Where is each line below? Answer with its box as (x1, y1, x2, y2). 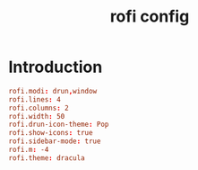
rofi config (109, 6, 190, 27)
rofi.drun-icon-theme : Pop (8, 120, 109, 130)
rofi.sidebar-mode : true (8, 137, 101, 146)
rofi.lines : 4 (8, 94, 62, 104)
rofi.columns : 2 (8, 103, 69, 112)
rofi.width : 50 (8, 112, 65, 121)
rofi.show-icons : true (8, 129, 93, 138)
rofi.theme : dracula (8, 153, 86, 163)
